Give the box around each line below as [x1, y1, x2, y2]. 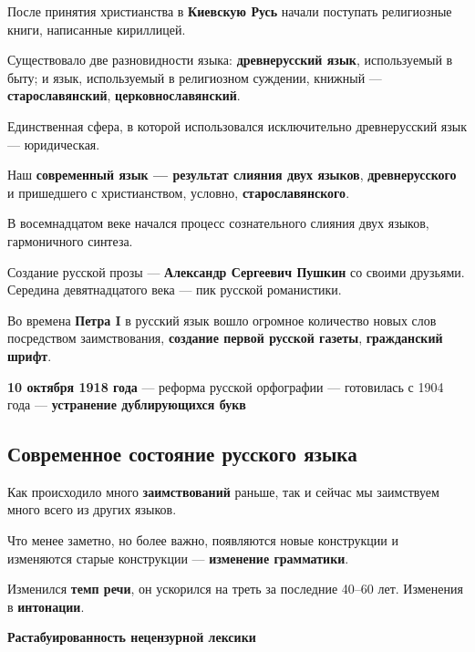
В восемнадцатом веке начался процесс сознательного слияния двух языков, [7, 213, 429, 233]
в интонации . [7, 596, 85, 616]
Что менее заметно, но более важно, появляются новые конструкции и [7, 531, 398, 550]
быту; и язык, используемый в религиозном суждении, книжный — [7, 67, 382, 87]
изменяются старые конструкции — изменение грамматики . [7, 548, 349, 567]
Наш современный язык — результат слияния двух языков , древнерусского [7, 165, 457, 184]
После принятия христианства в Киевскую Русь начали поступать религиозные [7, 2, 452, 20]
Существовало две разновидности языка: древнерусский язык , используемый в [7, 50, 453, 69]
